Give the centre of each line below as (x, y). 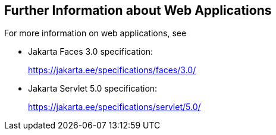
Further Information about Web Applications (138, 10)
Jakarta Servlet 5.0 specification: (93, 89)
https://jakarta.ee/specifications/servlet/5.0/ (115, 107)
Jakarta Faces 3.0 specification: (91, 52)
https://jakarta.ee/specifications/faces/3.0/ (112, 70)
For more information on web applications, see (95, 33)
